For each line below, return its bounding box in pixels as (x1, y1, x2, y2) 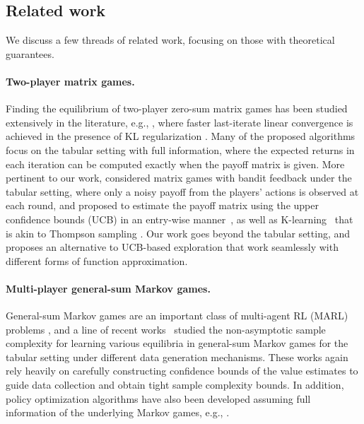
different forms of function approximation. (6, 253, 188, 268)
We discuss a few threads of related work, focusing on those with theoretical (6, 33, 335, 47)
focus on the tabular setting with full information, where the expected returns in (6, 142, 355, 157)
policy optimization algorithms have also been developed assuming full (6, 391, 311, 406)
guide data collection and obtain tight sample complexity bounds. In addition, (6, 377, 344, 392)
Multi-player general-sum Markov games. (6, 281, 211, 295)
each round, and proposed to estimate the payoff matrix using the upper (6, 198, 319, 213)
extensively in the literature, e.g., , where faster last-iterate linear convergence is (6, 114, 353, 129)
